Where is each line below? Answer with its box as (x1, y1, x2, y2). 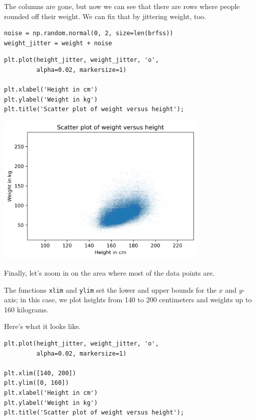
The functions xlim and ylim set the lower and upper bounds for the (4, 284, 217, 295)
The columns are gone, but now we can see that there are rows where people (4, 1, 240, 11)
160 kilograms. (4, 304, 49, 314)
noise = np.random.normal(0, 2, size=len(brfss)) (4, 30, 174, 37)
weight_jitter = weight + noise (4, 39, 112, 47)
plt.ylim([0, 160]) (4, 379, 69, 387)
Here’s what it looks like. (4, 321, 81, 331)
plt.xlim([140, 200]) (4, 369, 76, 377)
